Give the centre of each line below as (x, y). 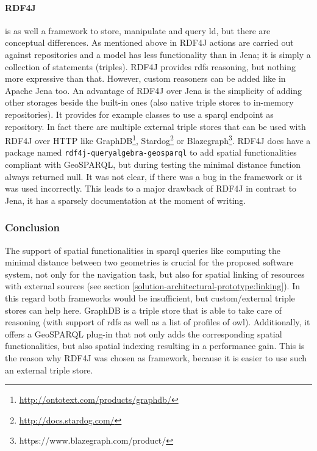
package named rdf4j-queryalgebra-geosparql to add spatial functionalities (151, 152)
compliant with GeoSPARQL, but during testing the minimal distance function (153, 164)
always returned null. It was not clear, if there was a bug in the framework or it (154, 176)
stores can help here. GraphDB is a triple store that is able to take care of (144, 310)
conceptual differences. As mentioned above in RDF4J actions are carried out (149, 42)
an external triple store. (49, 370)
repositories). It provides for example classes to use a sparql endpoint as (139, 114)
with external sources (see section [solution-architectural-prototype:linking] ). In (153, 286)
